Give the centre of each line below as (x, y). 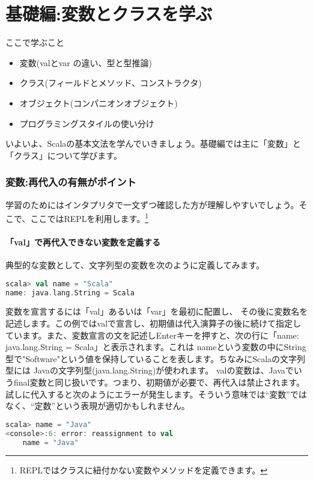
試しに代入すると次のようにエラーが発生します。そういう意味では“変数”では (156, 394)
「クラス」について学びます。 (64, 155)
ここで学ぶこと (35, 42)
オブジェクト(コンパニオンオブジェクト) (99, 103)
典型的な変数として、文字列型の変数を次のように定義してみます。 (135, 265)
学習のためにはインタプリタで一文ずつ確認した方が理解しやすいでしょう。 (152, 204)
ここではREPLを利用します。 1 (90, 217)
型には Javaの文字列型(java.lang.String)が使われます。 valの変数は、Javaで (150, 370)
